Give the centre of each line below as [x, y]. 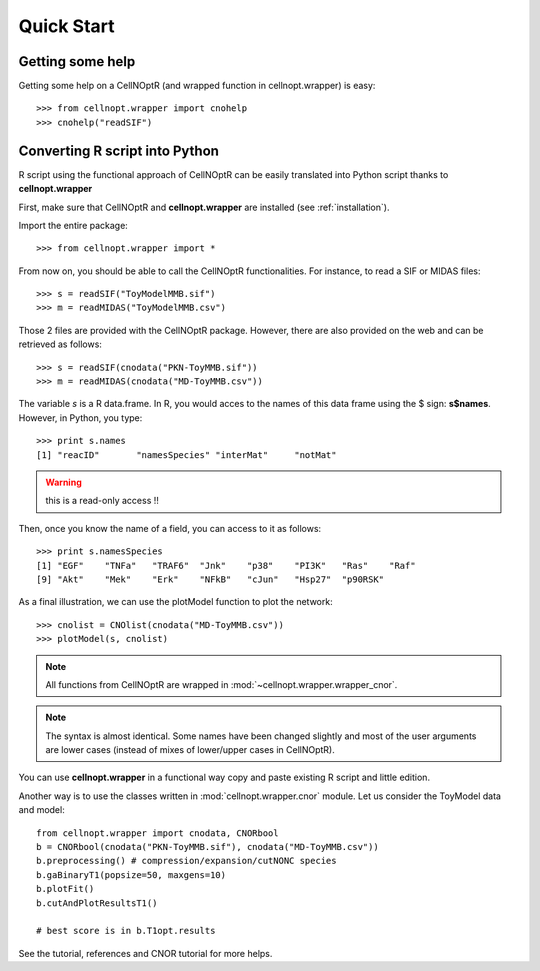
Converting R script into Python [119, 150]
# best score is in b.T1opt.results [126, 931]
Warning [63, 482]
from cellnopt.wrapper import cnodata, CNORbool [157, 833]
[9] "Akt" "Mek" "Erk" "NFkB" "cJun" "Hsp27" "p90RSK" [210, 579]
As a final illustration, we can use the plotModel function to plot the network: [176, 602]
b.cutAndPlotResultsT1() [97, 903]
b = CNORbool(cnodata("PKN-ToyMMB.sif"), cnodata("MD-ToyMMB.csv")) [207, 847]
